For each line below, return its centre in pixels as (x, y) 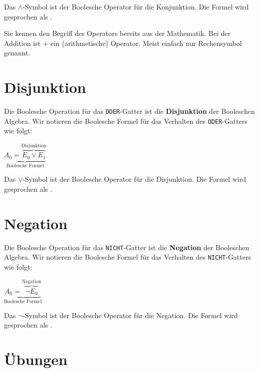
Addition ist (22, 43)
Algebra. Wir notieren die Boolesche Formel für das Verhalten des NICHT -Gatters (128, 257)
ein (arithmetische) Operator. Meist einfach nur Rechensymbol (146, 43)
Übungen (36, 359)
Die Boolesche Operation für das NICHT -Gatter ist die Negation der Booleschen (127, 247)
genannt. (17, 53)
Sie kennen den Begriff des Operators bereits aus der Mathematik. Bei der (117, 33)
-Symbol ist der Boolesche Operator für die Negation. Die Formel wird (130, 315)
